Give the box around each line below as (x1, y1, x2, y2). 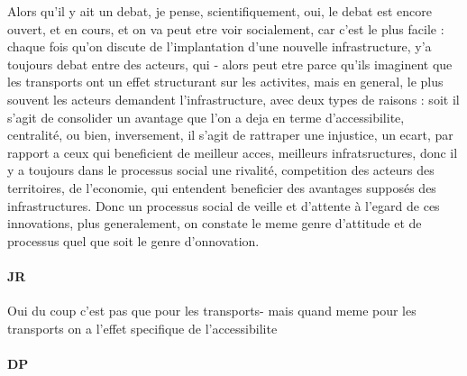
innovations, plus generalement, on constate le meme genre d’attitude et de (7, 214, 422, 233)
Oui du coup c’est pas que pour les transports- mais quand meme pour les (7, 301, 417, 320)
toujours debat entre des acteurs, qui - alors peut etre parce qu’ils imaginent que (7, 54, 453, 73)
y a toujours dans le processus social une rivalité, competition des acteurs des (7, 160, 435, 179)
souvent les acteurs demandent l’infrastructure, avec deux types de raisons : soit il (7, 89, 460, 108)
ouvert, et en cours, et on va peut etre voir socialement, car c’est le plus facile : (7, 19, 444, 38)
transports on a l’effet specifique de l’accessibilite (7, 318, 278, 337)
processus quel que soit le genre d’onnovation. (7, 231, 260, 250)
